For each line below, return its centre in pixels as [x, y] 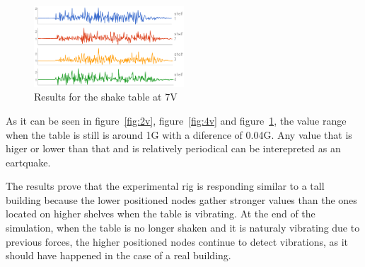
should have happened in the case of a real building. [118, 255]
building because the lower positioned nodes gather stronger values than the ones [181, 199]
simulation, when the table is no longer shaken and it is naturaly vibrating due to [183, 228]
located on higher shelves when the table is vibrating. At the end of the [161, 214]
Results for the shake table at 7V [106, 97]
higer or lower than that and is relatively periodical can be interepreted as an [173, 148]
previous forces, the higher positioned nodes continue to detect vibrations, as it [177, 241]
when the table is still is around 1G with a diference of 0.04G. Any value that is [179, 134]
